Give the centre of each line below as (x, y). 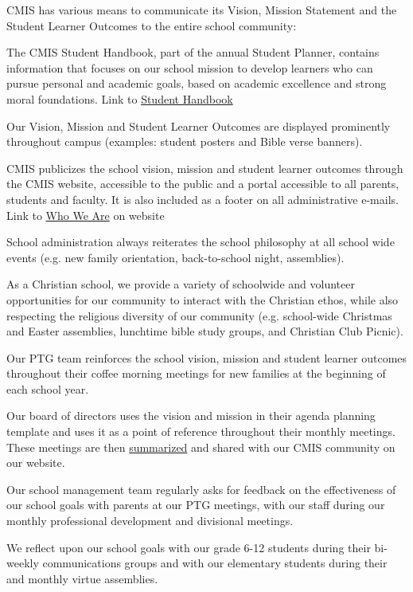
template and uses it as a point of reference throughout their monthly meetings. (201, 431)
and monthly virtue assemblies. (82, 578)
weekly (23, 563)
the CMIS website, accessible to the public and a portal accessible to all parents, (203, 184)
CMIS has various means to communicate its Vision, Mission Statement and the (202, 10)
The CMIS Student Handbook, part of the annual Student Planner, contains (193, 52)
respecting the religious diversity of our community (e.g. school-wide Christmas (199, 315)
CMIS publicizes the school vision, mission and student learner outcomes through (205, 168)
